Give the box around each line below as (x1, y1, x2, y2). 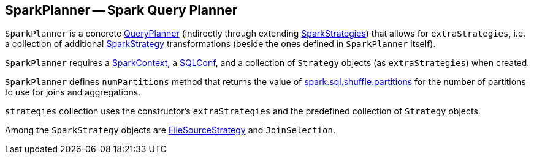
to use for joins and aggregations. (5, 87, 141, 98)
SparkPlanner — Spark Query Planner (5, 2, 238, 18)
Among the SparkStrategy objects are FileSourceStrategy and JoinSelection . (5, 125, 335, 136)
